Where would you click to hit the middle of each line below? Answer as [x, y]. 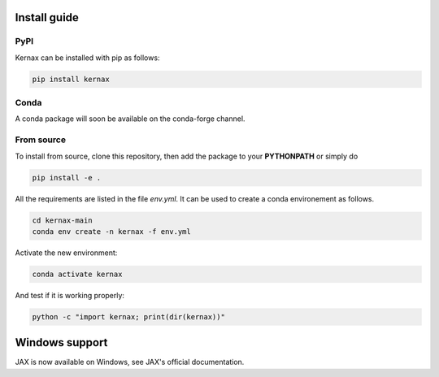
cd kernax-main [62, 220]
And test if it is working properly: [70, 295]
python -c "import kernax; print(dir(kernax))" [128, 316]
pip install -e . [67, 178]
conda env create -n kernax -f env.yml [111, 231]
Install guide [47, 17]
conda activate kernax [77, 274]
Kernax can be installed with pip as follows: [87, 58]
